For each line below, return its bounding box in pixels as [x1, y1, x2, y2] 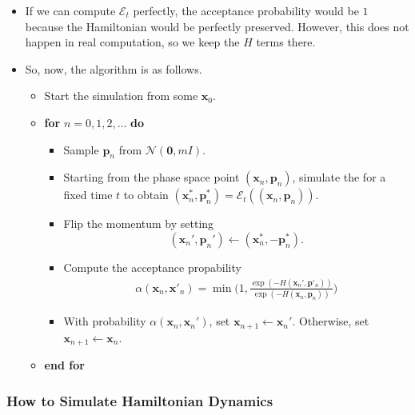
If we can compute [25, 2, 116, 18]
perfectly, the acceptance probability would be [133, 2, 359, 18]
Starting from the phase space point [63, 169, 240, 186]
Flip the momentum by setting [63, 215, 214, 232]
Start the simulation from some [44, 87, 198, 104]
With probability [63, 313, 146, 329]
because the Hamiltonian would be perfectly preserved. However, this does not [25, 18, 409, 34]
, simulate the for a [292, 169, 386, 186]
